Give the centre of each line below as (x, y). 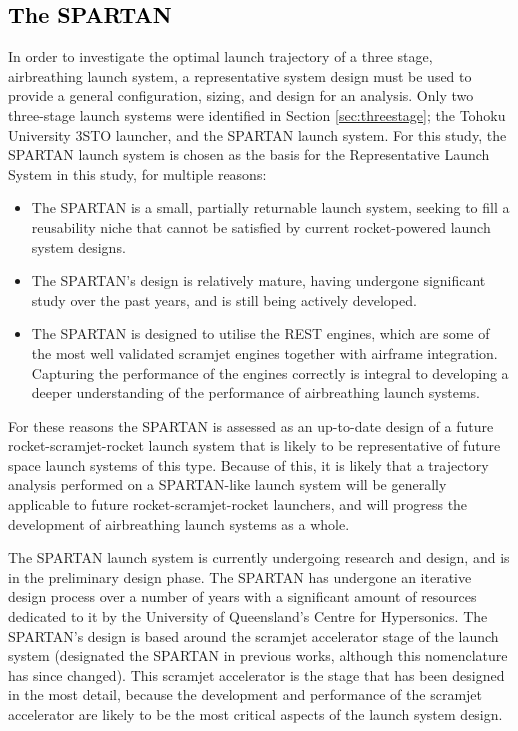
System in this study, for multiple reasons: (137, 173)
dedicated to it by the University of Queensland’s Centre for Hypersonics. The (248, 616)
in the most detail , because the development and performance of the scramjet (245, 694)
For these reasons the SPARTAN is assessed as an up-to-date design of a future (251, 425)
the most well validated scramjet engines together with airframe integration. (264, 352)
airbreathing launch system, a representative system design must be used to (240, 75)
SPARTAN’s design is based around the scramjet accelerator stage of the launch (253, 635)
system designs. (78, 246)
